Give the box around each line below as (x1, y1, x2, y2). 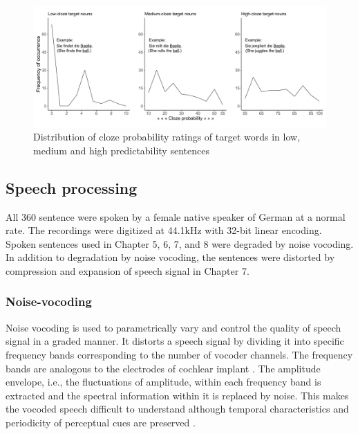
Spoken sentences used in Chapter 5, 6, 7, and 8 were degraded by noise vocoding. (6, 236, 354, 251)
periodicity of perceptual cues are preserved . (6, 415, 196, 429)
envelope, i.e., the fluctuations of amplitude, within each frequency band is (6, 374, 321, 389)
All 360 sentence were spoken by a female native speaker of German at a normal (6, 209, 346, 224)
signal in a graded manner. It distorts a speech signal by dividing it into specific (6, 334, 344, 348)
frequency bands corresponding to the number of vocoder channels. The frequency (6, 347, 353, 361)
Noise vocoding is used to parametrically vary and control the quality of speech (6, 320, 341, 334)
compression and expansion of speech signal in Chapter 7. (6, 263, 249, 278)
